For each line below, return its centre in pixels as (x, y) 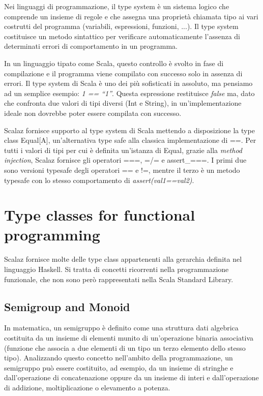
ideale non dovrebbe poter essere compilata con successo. (93, 113)
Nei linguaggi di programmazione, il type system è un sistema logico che (117, 6)
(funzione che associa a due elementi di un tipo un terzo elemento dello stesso (125, 347)
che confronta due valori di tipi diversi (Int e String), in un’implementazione (123, 103)
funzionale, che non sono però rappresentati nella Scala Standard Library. (119, 279)
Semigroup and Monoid (67, 306)
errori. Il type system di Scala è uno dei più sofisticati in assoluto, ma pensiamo (128, 83)
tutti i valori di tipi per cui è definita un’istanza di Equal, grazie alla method (123, 150)
